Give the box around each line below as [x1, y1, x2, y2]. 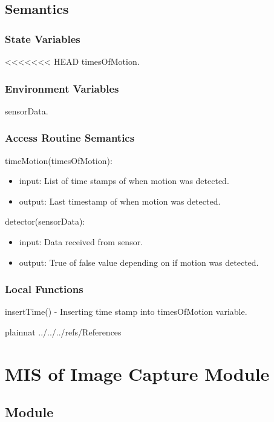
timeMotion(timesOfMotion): [5, 154, 113, 166]
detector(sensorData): [5, 215, 85, 228]
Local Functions [5, 282, 83, 297]
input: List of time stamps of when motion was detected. [19, 174, 229, 187]
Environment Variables [5, 81, 119, 96]
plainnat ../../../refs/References [5, 326, 122, 338]
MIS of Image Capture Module [5, 361, 270, 386]
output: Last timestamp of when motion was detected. [19, 194, 221, 207]
